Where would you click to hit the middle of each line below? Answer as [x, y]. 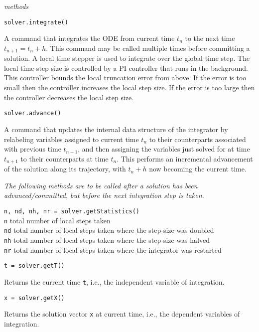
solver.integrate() [36, 22]
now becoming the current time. [198, 169]
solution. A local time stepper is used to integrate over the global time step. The [127, 58]
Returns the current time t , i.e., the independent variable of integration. [114, 281]
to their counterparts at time [65, 158]
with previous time [33, 149]
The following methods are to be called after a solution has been [101, 185]
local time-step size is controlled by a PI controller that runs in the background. [126, 68]
